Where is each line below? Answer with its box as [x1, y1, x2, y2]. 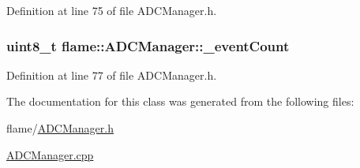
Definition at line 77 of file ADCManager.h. [6, 66, 217, 83]
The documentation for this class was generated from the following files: [6, 93, 354, 110]
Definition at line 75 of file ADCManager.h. [6, 2, 217, 18]
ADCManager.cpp [6, 146, 94, 162]
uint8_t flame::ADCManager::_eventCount [6, 35, 290, 55]
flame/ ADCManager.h [6, 120, 114, 136]
